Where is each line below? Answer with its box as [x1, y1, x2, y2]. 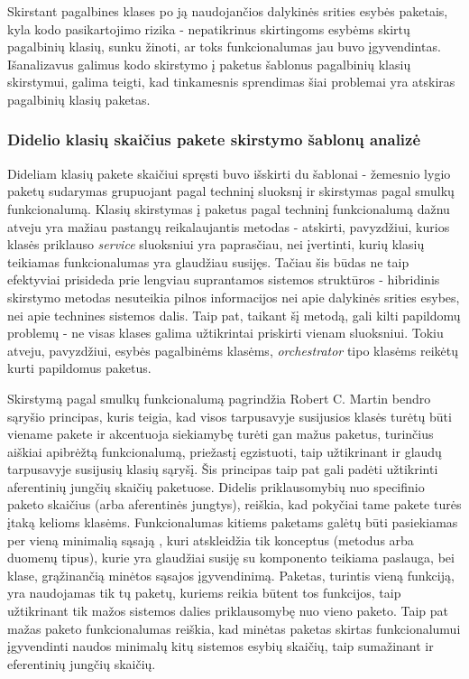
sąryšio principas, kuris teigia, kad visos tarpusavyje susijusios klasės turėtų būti [7, 406, 452, 425]
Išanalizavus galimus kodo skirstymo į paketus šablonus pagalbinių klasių [7, 54, 411, 73]
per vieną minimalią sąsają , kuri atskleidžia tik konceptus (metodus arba [7, 530, 414, 549]
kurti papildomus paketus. [7, 358, 152, 377]
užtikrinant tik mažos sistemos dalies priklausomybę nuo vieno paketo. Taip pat [7, 601, 448, 620]
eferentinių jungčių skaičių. [7, 654, 156, 673]
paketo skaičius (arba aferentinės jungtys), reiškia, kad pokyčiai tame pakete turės [7, 495, 462, 514]
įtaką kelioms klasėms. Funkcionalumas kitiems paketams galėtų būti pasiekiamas [7, 513, 458, 532]
